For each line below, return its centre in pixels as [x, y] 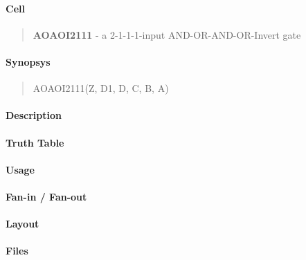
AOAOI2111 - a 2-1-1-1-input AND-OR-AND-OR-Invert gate [167, 34]
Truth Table [35, 142]
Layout [22, 224]
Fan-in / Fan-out [46, 196]
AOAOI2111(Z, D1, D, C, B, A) [101, 88]
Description [34, 115]
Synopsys [28, 61]
